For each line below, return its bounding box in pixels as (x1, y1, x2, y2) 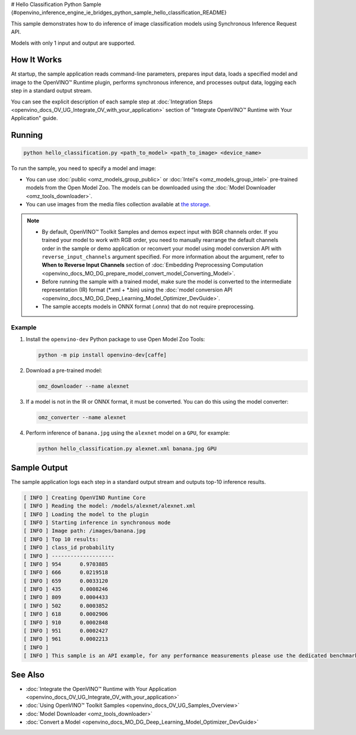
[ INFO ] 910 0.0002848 (23, 619, 109, 626)
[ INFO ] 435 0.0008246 (23, 586, 109, 593)
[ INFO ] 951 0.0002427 (23, 627, 109, 635)
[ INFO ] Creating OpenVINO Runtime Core (23, 494, 146, 501)
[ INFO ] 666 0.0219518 (23, 569, 109, 576)
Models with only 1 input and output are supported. (11, 39, 136, 46)
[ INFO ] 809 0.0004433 (23, 594, 109, 601)
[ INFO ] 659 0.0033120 (23, 577, 109, 584)
